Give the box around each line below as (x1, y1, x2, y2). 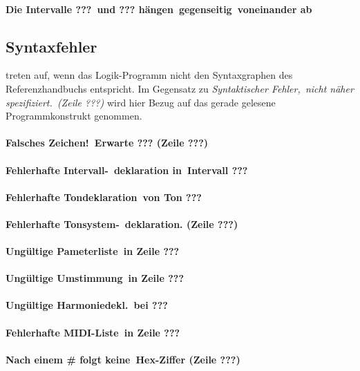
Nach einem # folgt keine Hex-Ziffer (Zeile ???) (6, 352, 240, 366)
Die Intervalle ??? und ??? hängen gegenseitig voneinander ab (6, 1, 312, 16)
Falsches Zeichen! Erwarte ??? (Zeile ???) (6, 135, 209, 150)
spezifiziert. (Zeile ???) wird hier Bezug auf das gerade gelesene (6, 95, 276, 109)
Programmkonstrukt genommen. (6, 108, 142, 123)
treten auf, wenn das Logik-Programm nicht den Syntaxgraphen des (6, 68, 293, 82)
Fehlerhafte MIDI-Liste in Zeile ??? (6, 325, 180, 339)
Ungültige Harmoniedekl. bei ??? (6, 298, 168, 312)
